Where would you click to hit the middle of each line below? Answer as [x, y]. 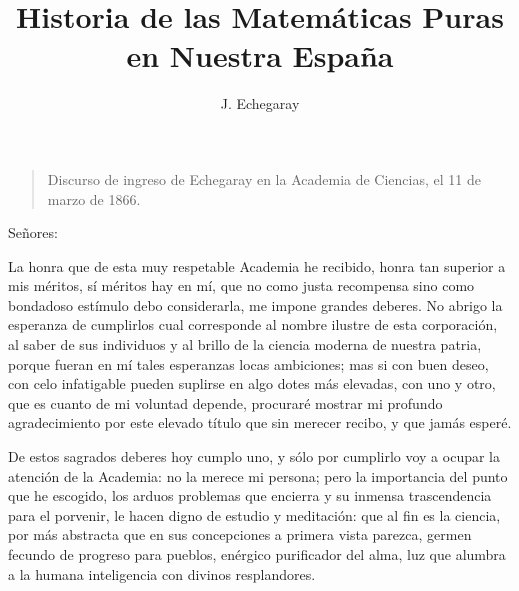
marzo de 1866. [94, 198]
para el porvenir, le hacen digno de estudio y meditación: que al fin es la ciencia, [254, 514]
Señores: [33, 232]
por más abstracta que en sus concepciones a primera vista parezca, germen [240, 534]
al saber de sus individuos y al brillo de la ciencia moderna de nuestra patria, [245, 344]
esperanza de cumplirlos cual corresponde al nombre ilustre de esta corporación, [253, 324]
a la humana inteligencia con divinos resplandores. [162, 573]
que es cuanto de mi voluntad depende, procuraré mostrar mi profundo [225, 402]
